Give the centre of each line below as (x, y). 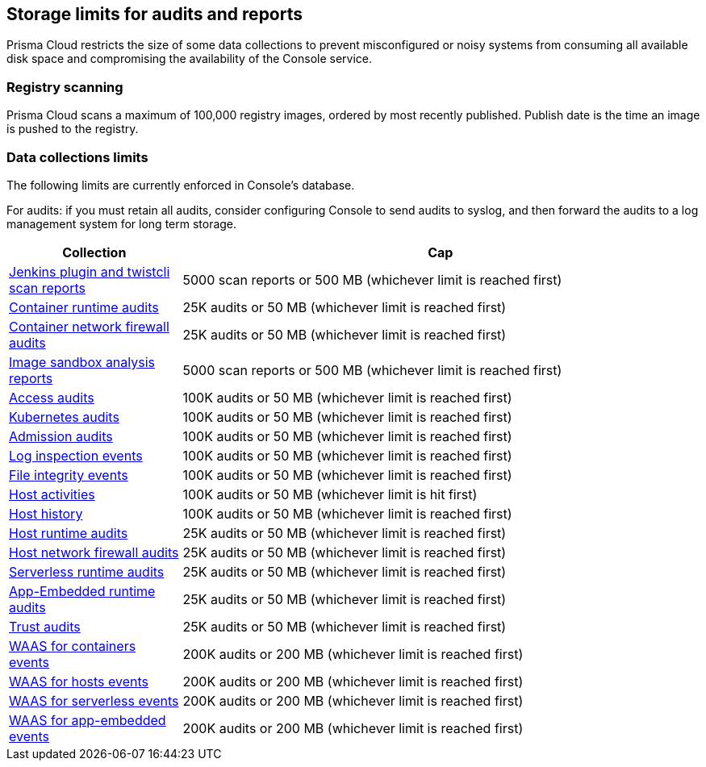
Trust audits (45, 626)
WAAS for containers (73, 646)
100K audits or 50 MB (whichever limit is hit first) (330, 494)
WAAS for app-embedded (88, 720)
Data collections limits (77, 157)
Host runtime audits (69, 533)
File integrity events (69, 475)
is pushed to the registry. (73, 129)
